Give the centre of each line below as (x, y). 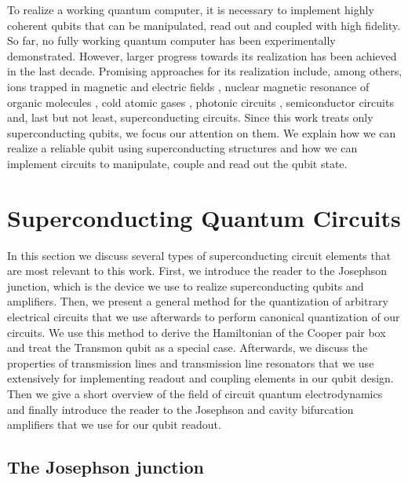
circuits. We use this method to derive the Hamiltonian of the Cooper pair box (197, 332)
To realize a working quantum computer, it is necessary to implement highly (191, 9)
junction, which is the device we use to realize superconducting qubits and (186, 285)
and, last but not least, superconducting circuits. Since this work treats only (190, 117)
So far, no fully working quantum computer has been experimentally (171, 40)
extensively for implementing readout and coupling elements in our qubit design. (200, 378)
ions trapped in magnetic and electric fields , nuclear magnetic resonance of (188, 86)
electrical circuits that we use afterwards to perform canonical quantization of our (204, 317)
